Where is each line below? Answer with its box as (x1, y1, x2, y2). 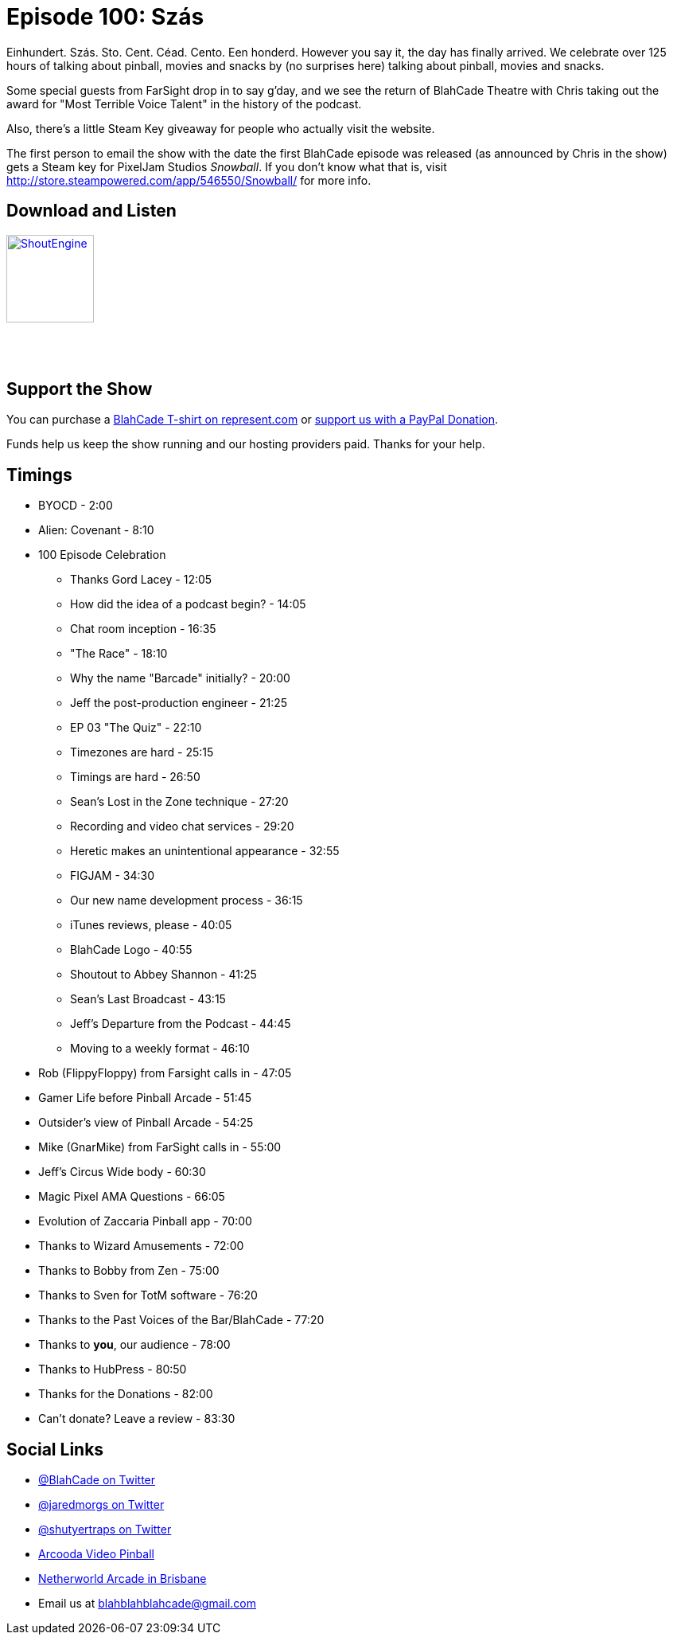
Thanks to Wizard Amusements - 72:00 (38, 1239, 244, 1253)
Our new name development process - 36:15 (70, 893, 303, 908)
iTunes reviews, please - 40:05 (70, 918, 232, 932)
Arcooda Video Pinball (38, 1547, 154, 1561)
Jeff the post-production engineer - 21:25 (70, 696, 288, 710)
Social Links (6, 1439, 104, 1459)
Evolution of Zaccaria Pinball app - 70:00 (38, 1214, 252, 1229)
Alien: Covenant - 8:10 (38, 523, 154, 537)
